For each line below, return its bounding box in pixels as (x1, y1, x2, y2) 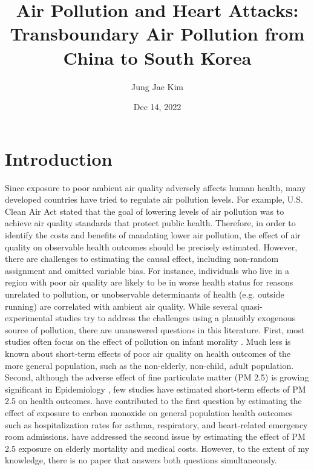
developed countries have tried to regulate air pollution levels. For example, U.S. (5, 193, 303, 206)
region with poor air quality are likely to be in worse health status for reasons (5, 276, 293, 289)
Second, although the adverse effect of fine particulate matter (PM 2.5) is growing (5, 371, 309, 384)
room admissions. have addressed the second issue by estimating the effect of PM (5, 430, 306, 443)
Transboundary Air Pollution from (10, 21, 305, 46)
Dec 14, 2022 (133, 100, 182, 113)
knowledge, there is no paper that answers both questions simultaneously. (5, 454, 277, 466)
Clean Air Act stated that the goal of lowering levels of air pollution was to (5, 204, 284, 217)
